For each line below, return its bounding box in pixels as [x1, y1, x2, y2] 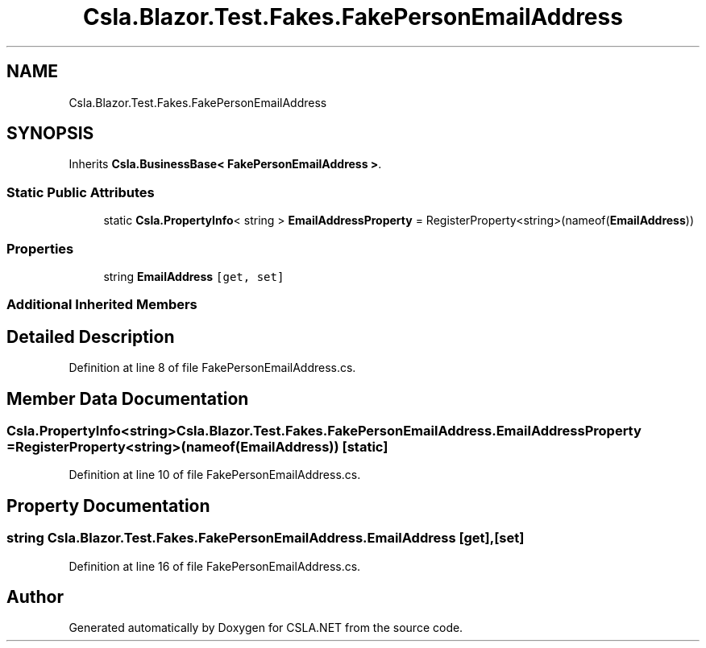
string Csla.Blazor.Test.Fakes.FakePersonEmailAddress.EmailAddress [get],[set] [6, 530, 525, 547]
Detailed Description [6, 326, 175, 347]
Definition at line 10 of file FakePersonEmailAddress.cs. [69, 468, 361, 482]
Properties [6, 240, 74, 257]
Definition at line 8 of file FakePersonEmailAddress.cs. [69, 361, 356, 375]
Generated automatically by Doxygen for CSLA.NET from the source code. [69, 621, 463, 635]
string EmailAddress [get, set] [103, 269, 284, 283]
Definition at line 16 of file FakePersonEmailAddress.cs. [69, 559, 361, 573]
